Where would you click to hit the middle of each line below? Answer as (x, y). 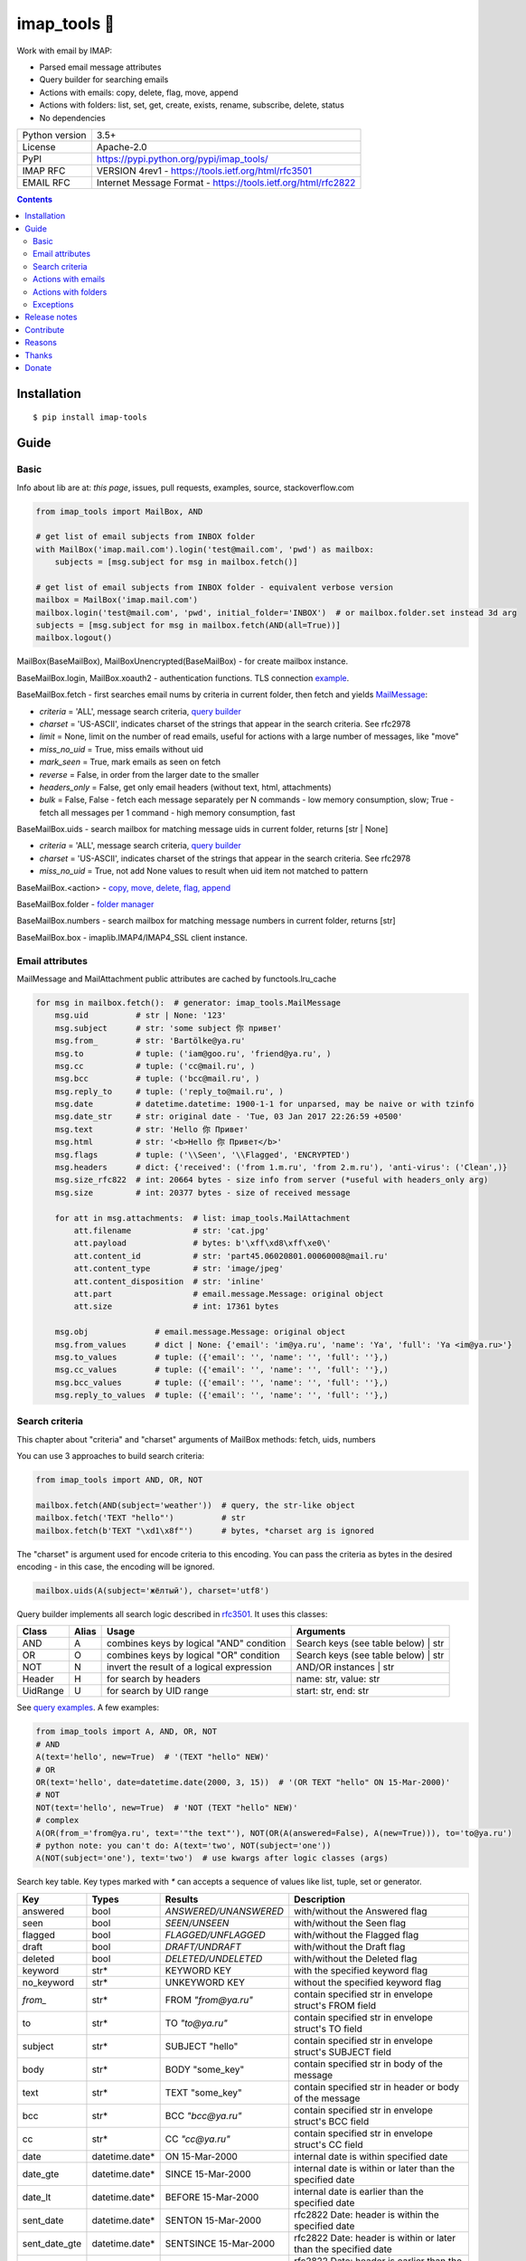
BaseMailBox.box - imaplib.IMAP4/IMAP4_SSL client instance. (132, 937)
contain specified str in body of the (368, 2064)
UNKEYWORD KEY (205, 1982)
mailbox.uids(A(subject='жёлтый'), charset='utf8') (153, 1591)
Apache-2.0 (122, 147)
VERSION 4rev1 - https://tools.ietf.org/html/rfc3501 (204, 170)
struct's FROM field (335, 2005)
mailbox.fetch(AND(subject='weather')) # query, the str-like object (196, 1505)
